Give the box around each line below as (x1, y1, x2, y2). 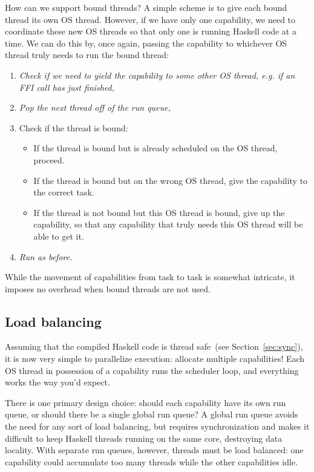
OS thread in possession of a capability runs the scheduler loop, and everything (5, 364, 299, 376)
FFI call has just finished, (19, 80, 114, 93)
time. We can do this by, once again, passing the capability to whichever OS (5, 36, 287, 49)
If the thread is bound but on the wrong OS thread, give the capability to (33, 174, 308, 186)
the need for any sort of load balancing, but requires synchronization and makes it (5, 420, 310, 433)
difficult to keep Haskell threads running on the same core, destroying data (5, 431, 283, 444)
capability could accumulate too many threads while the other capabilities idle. (5, 455, 298, 468)
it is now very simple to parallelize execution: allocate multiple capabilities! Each (5, 352, 305, 365)
